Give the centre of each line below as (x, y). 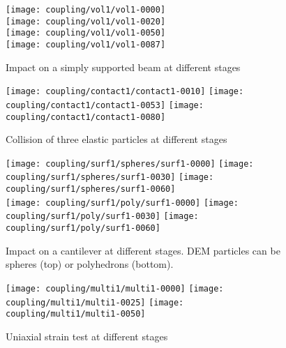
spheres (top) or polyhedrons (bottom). (90, 264)
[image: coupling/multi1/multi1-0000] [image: (115, 288)
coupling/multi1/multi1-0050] (76, 314)
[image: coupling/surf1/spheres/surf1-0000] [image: (130, 164)
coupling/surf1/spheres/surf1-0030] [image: (110, 177)
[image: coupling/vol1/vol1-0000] (86, 10)
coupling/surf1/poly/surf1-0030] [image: (102, 217)
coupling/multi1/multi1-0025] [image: (95, 302)
